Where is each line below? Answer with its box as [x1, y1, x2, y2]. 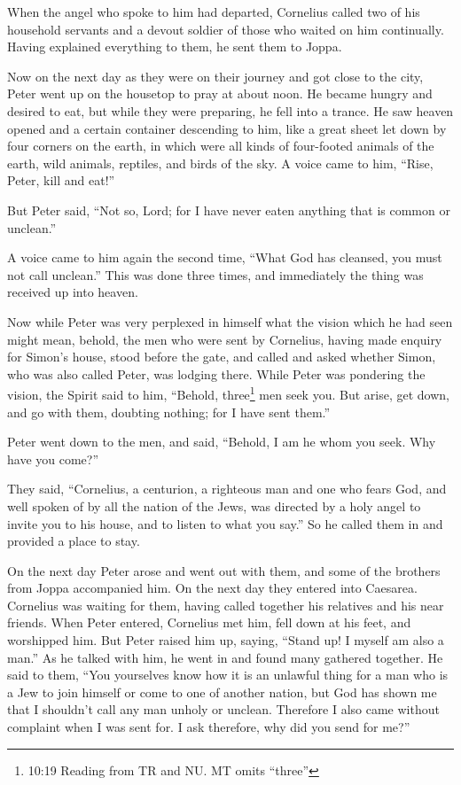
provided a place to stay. [7, 532, 140, 550]
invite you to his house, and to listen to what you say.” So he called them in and [7, 514, 443, 532]
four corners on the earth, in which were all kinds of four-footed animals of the [7, 136, 434, 155]
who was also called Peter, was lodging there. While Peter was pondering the [7, 364, 426, 383]
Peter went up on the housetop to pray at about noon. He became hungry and [7, 84, 433, 103]
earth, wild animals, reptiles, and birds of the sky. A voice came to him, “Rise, [7, 153, 434, 172]
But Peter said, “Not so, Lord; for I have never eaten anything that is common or [7, 200, 450, 219]
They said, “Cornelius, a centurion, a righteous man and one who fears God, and [7, 479, 447, 498]
